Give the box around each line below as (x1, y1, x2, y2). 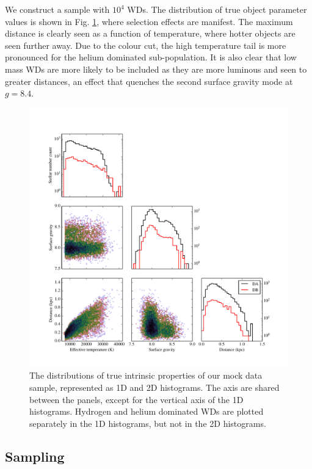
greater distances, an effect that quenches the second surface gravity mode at (5, 75, 293, 87)
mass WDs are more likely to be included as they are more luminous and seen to (5, 62, 307, 75)
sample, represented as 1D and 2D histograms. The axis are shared (29, 380, 280, 393)
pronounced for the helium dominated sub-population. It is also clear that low (5, 51, 297, 64)
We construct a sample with (5, 3, 110, 15)
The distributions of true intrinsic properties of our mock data (29, 369, 263, 382)
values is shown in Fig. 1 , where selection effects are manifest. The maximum (5, 15, 293, 27)
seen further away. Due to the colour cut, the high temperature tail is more (5, 38, 286, 51)
